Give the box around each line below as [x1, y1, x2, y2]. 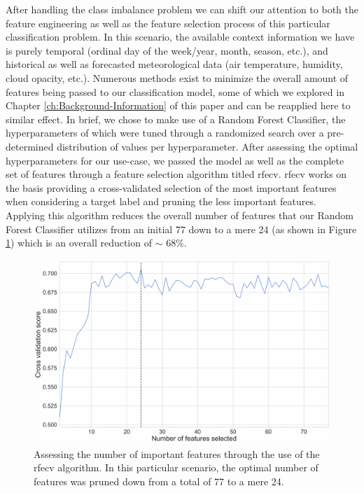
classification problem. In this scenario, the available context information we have [6, 29, 355, 44]
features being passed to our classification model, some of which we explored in [6, 84, 344, 99]
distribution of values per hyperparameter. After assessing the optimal [57, 139, 358, 153]
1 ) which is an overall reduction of [6, 235, 152, 250]
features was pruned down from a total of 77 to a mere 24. [34, 473, 284, 488]
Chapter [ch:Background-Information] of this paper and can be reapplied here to [6, 98, 351, 113]
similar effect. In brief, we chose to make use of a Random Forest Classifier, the [6, 111, 346, 126]
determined [6, 139, 54, 153]
